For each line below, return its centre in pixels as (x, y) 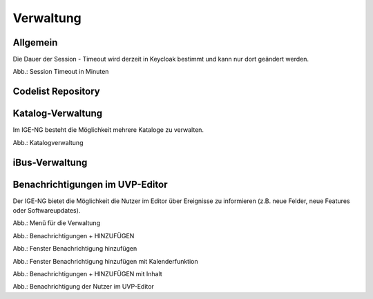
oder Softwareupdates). (47, 211)
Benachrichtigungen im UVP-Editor (90, 184)
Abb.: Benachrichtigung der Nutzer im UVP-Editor (84, 287)
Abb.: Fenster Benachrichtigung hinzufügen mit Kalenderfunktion (105, 261)
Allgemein (35, 42)
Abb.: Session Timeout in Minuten (61, 72)
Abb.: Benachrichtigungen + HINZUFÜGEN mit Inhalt (87, 274)
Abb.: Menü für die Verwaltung (56, 223)
